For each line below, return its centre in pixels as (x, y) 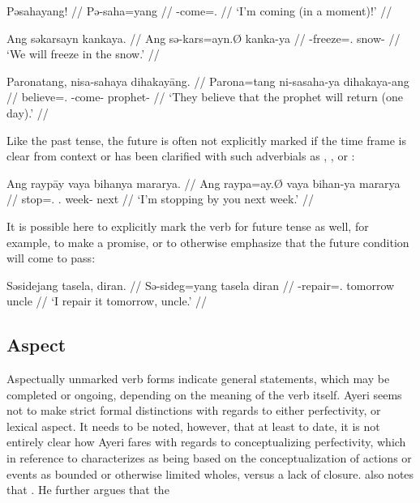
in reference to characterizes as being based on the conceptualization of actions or (209, 458)
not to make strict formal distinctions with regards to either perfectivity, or (194, 410)
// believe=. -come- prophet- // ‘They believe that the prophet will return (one (205, 97)
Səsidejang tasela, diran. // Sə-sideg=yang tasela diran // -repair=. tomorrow (201, 285)
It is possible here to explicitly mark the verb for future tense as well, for (188, 226)
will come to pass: (51, 258)
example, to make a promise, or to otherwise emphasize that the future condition (208, 242)
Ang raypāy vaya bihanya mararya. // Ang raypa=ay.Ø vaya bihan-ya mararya (204, 183)
